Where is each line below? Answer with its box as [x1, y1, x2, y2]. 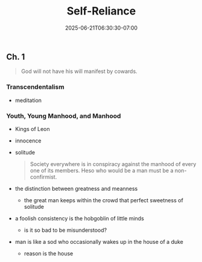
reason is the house [24, 249, 74, 257]
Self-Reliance [66, 4, 136, 18]
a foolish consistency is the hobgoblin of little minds [14, 214, 145, 222]
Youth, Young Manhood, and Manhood [6, 112, 121, 120]
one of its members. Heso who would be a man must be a [30, 167, 174, 174]
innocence [14, 137, 42, 144]
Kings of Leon [14, 125, 50, 132]
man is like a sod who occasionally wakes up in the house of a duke [14, 238, 184, 245]
